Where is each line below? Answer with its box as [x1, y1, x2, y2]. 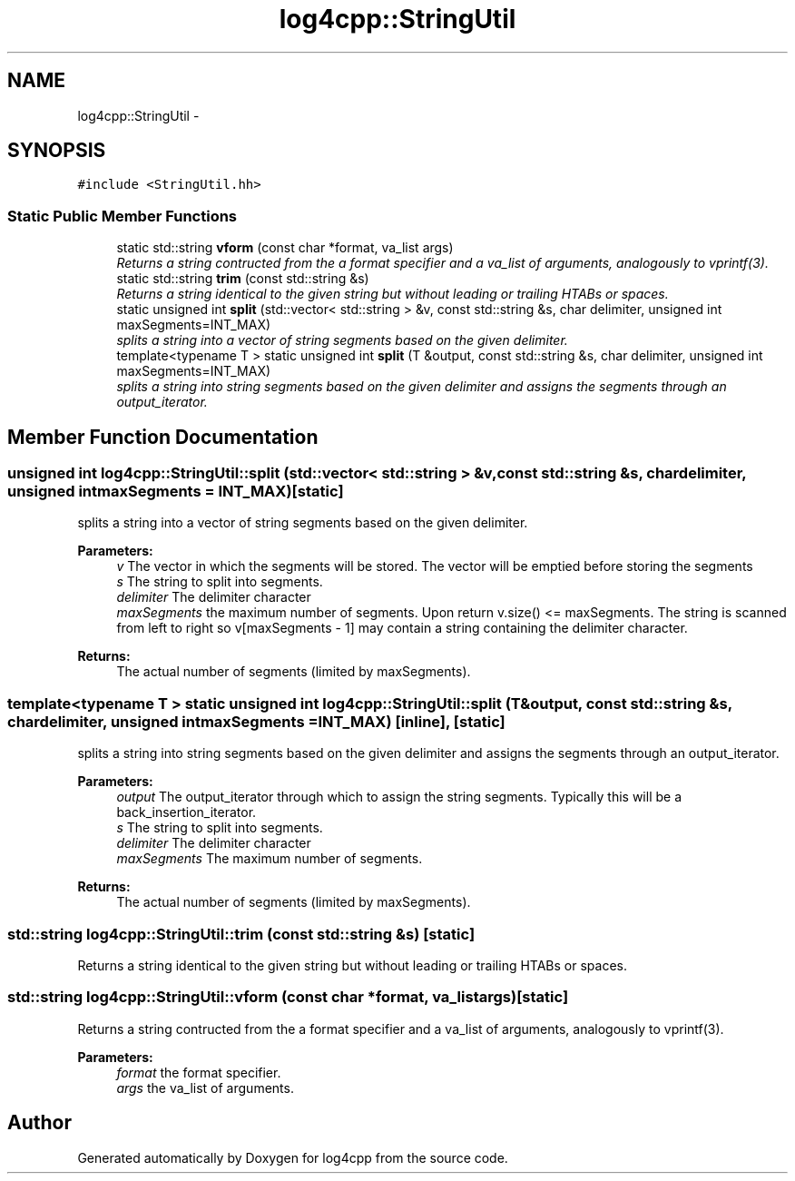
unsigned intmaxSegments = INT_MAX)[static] [7, 482, 344, 501]
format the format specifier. [116, 1064, 281, 1080]
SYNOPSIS [7, 139, 106, 162]
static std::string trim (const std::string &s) [116, 271, 369, 287]
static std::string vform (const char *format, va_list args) [116, 240, 454, 256]
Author [7, 1111, 72, 1135]
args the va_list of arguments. [116, 1079, 294, 1096]
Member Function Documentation [7, 425, 319, 448]
